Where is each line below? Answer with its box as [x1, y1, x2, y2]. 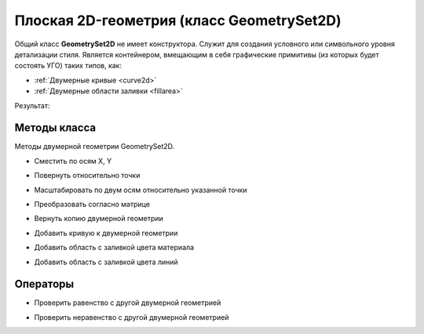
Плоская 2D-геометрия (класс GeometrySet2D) [14, 12, 342, 29]
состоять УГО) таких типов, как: [14, 61, 122, 71]
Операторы [14, 278, 75, 291]
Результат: [14, 100, 50, 110]
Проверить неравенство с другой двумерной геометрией [34, 312, 229, 321]
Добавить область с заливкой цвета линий [34, 257, 178, 267]
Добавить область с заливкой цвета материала [34, 243, 195, 252]
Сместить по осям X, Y [34, 156, 112, 165]
